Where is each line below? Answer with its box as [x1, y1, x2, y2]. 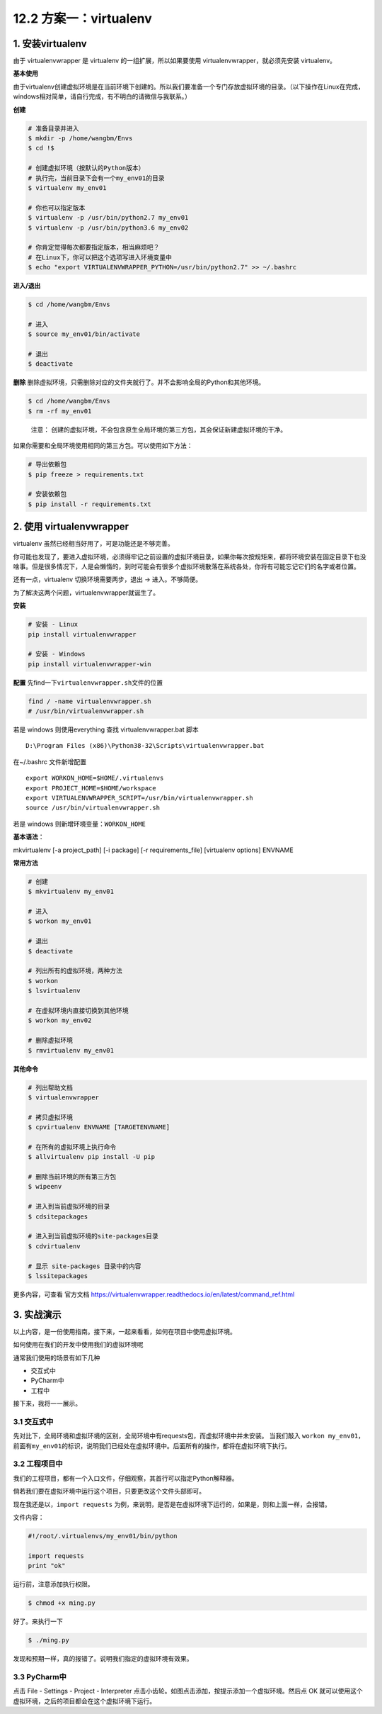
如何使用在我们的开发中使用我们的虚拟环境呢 [13, 1340, 144, 1349]
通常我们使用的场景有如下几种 [13, 1353, 100, 1362]
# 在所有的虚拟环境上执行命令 [28, 1143, 117, 1151]
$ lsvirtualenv [28, 987, 81, 995]
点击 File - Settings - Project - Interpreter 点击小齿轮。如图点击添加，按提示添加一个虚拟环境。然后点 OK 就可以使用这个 [13, 1687, 364, 1696]
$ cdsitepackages [28, 1212, 88, 1221]
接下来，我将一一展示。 [13, 1399, 81, 1408]
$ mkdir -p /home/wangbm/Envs [28, 135, 133, 142]
